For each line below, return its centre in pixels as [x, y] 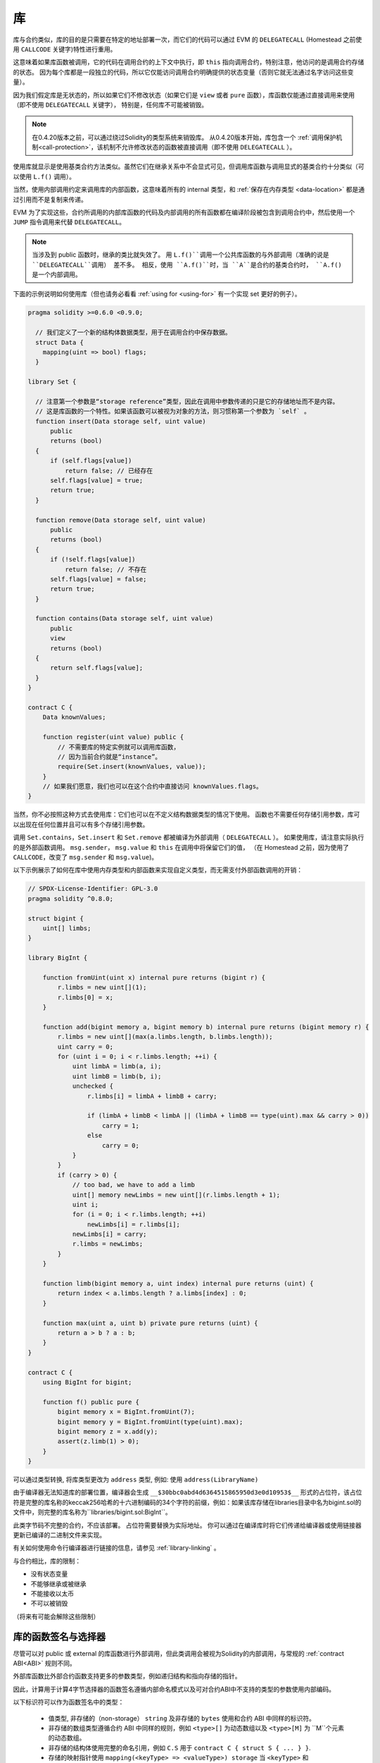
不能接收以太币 [52, 1593]
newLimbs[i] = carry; [109, 1234]
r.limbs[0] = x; [85, 997]
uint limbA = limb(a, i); [117, 1066]
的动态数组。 [67, 1738]
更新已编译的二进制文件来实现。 [59, 1535]
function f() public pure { [91, 1402]
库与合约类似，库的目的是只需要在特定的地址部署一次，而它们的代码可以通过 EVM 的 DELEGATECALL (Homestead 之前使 [188, 39]
